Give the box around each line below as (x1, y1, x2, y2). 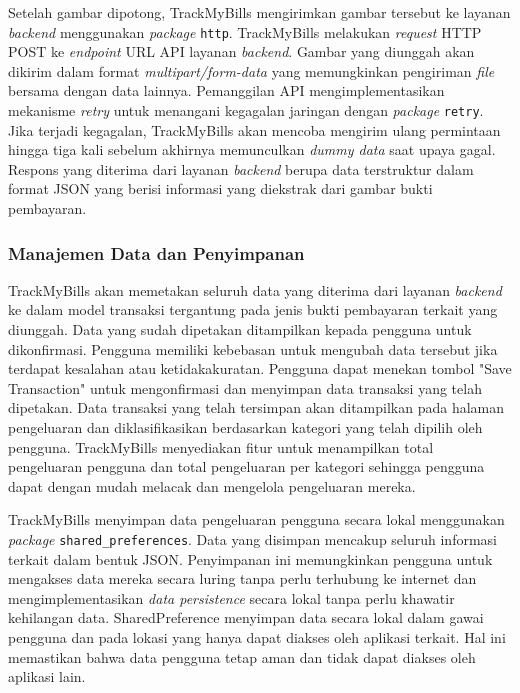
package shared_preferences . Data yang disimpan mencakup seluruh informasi (8, 529, 497, 549)
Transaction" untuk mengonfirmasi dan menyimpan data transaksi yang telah (8, 377, 482, 398)
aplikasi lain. (8, 666, 86, 687)
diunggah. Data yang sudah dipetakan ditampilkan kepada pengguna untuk (8, 319, 472, 340)
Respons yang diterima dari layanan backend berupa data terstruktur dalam (8, 158, 474, 179)
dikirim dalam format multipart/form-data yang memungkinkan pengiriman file (8, 60, 495, 81)
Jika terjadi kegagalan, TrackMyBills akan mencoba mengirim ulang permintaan (8, 119, 501, 140)
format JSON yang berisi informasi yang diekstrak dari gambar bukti (8, 178, 433, 199)
